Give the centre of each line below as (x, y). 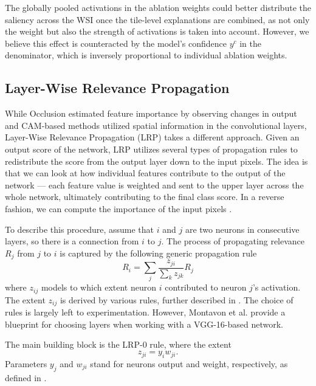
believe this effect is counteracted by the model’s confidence (116, 43)
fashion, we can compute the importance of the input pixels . (118, 208)
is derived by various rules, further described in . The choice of (177, 299)
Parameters (26, 363)
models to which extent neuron (98, 287)
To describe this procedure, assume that (80, 229)
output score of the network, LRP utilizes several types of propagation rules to (151, 149)
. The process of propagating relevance (233, 241)
